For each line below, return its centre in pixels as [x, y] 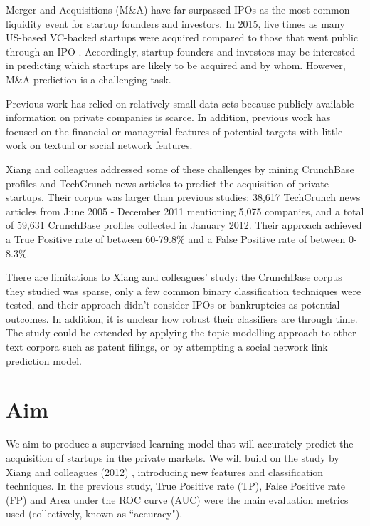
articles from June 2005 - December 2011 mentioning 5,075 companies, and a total [185, 211]
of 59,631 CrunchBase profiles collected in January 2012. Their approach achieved [184, 225]
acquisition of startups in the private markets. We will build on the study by [173, 457]
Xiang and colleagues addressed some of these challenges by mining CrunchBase [180, 169]
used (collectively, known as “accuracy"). [94, 514]
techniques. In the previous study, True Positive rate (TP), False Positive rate [176, 486]
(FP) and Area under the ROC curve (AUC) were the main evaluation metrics [177, 499]
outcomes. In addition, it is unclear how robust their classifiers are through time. [182, 318]
